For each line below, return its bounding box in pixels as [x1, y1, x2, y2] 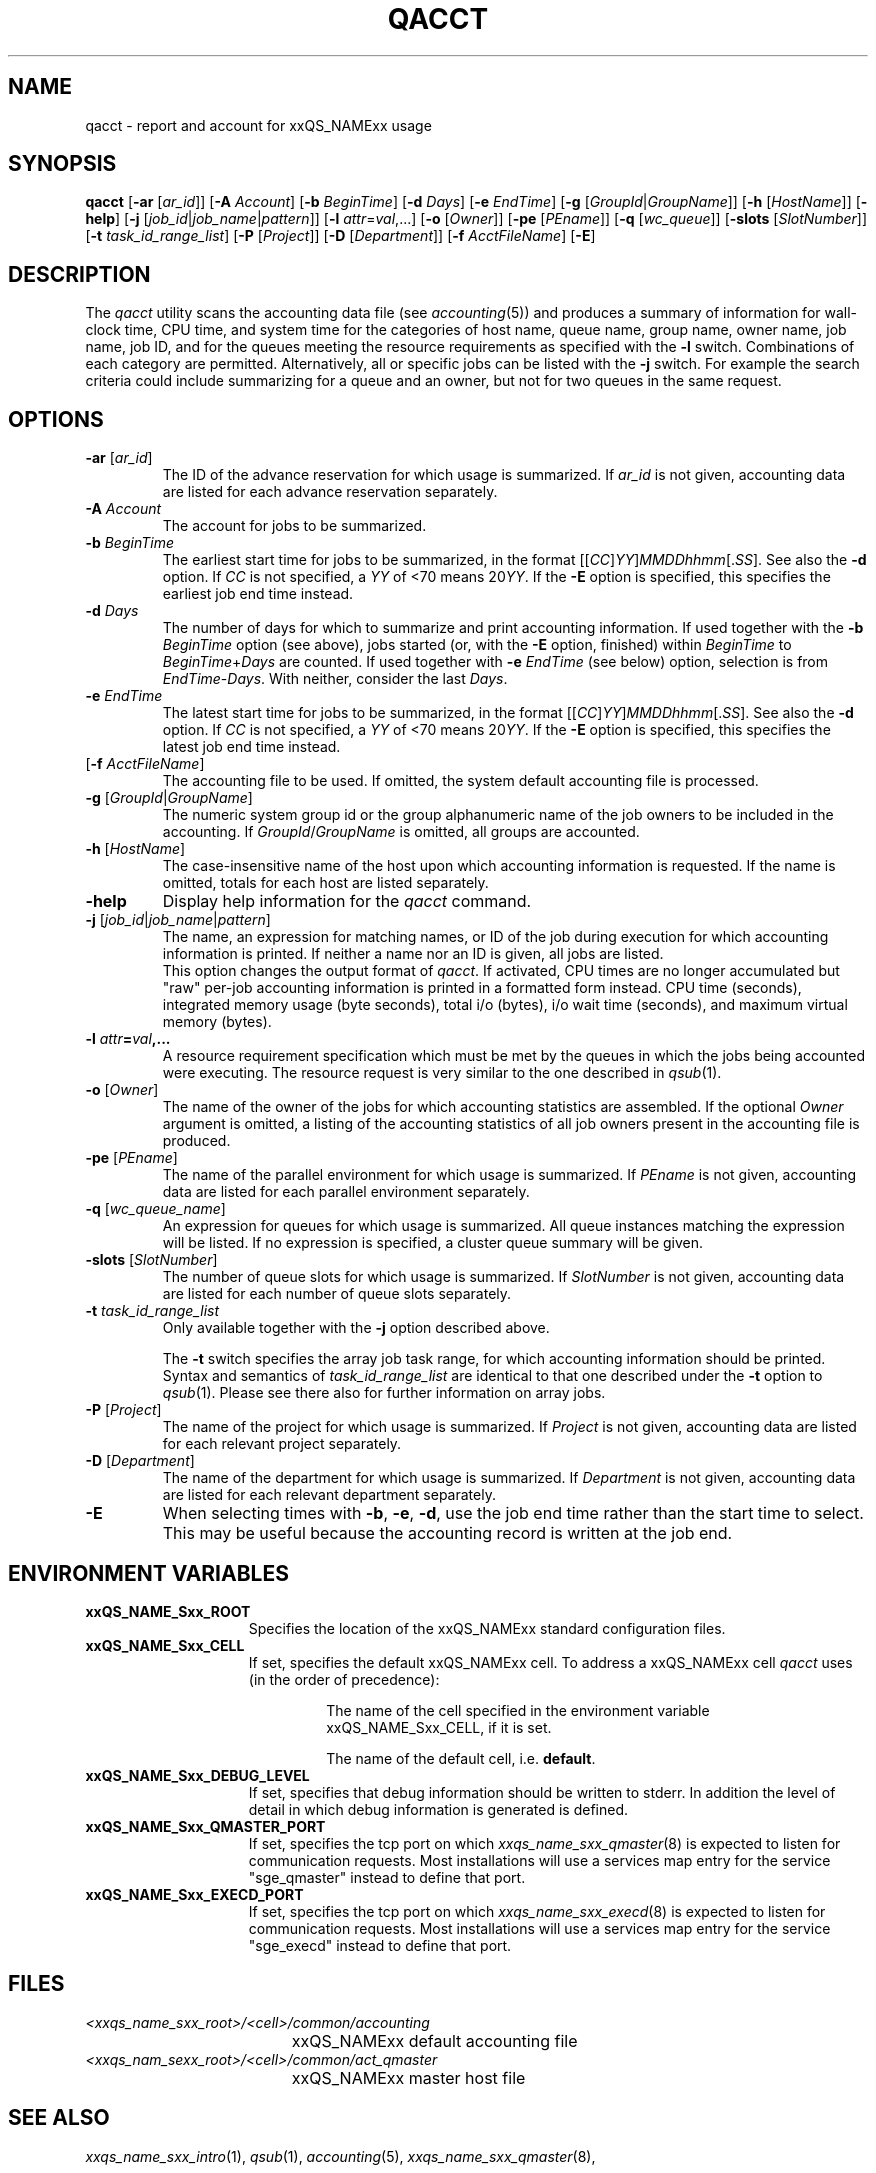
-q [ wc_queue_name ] [85, 1200, 226, 1218]
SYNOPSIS [8, 151, 117, 177]
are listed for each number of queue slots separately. [162, 1285, 512, 1303]
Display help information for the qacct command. [162, 891, 532, 912]
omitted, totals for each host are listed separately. [162, 874, 489, 892]
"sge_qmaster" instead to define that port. [248, 1868, 526, 1886]
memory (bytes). [162, 1013, 272, 1031]
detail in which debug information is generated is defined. [248, 1800, 629, 1818]
